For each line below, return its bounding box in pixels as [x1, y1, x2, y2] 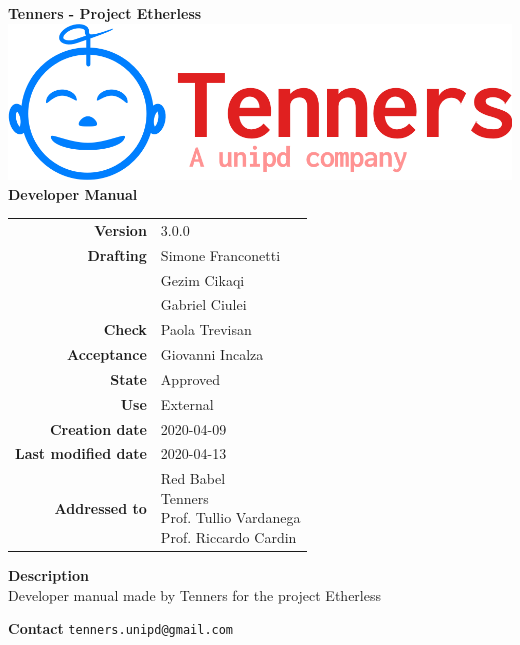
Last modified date [15, 443, 147, 464]
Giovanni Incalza [160, 344, 264, 365]
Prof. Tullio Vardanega [160, 507, 301, 528]
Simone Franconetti [160, 244, 281, 265]
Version [94, 219, 147, 240]
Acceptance [66, 344, 147, 365]
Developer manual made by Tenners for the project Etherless [8, 584, 381, 605]
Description [8, 565, 90, 586]
